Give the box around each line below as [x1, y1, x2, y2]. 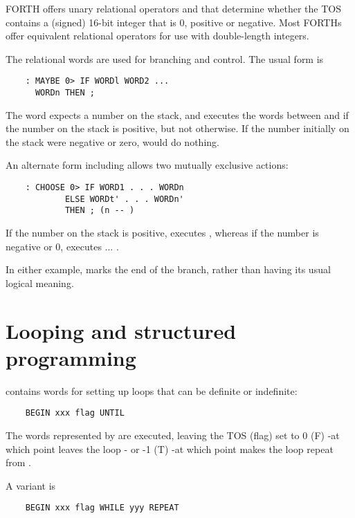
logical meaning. [6, 275, 74, 290]
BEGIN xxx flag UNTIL [25, 408, 125, 418]
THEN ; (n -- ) [64, 205, 135, 216]
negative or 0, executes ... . [6, 239, 119, 253]
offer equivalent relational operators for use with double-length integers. [6, 28, 309, 43]
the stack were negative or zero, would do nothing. [6, 134, 219, 149]
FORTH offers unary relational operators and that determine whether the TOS [6, 1, 342, 15]
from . [6, 455, 31, 470]
